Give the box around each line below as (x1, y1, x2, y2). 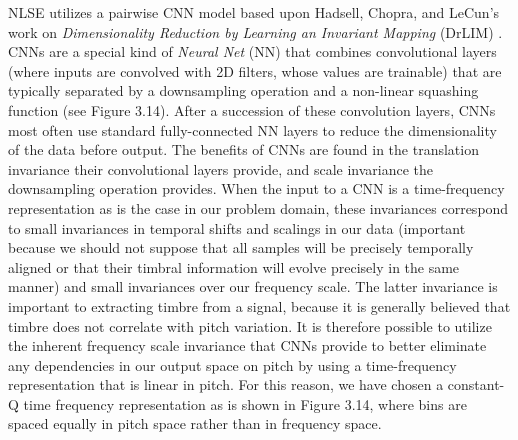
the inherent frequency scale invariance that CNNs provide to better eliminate (8, 335, 487, 356)
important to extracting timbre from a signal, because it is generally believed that (8, 295, 511, 316)
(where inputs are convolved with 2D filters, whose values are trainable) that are (8, 60, 502, 81)
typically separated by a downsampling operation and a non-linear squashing (8, 80, 479, 101)
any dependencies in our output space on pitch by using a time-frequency (8, 354, 457, 375)
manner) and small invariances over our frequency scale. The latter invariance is (8, 276, 498, 297)
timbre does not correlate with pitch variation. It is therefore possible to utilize (8, 315, 492, 336)
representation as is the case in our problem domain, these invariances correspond (8, 197, 509, 218)
